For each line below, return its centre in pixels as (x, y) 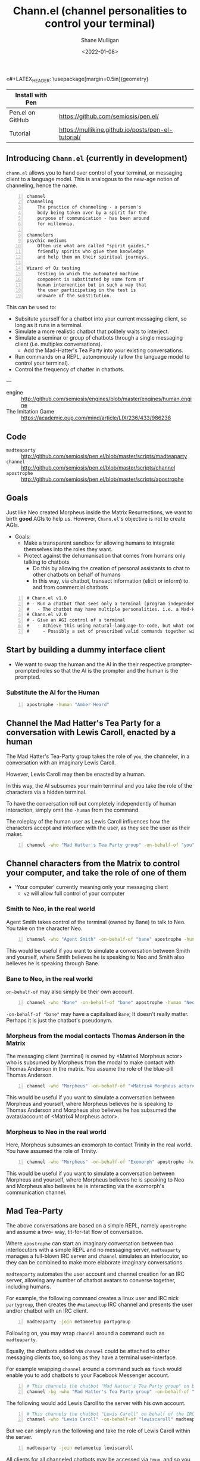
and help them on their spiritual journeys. (93, 257)
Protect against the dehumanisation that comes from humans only (104, 555)
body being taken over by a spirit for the (92, 213)
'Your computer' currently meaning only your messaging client (91, 887)
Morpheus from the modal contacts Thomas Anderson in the (96, 1036)
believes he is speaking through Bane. (53, 963)
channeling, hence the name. (42, 185)
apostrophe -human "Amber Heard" (68, 705)
